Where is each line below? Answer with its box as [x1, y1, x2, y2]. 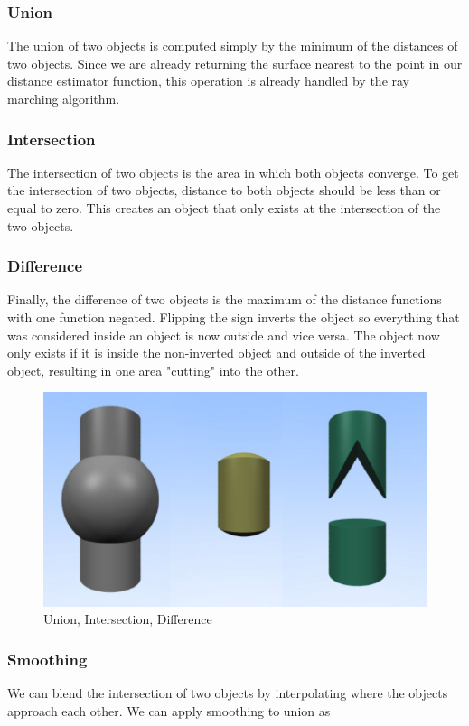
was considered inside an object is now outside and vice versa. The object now [7, 325, 440, 344]
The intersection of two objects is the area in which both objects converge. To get [7, 163, 459, 181]
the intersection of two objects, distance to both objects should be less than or [7, 181, 441, 200]
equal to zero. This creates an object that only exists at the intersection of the [7, 199, 441, 217]
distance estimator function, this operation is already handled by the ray [7, 71, 410, 90]
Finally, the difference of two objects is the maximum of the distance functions [7, 290, 442, 309]
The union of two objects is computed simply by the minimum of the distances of [7, 36, 458, 55]
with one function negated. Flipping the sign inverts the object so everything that [7, 308, 460, 326]
